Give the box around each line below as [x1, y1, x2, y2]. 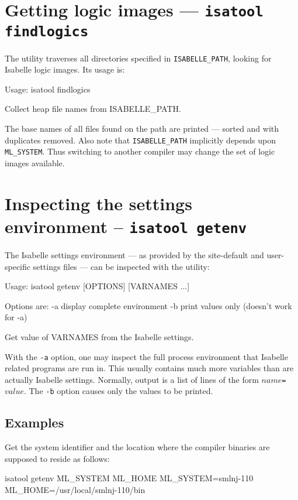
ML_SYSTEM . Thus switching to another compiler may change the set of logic [5, 145, 275, 157]
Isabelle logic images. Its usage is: [5, 63, 125, 76]
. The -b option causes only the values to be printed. [23, 385, 213, 397]
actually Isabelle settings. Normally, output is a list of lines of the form [5, 373, 259, 385]
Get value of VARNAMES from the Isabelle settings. [5, 330, 194, 343]
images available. [5, 156, 65, 169]
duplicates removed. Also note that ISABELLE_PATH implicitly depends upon [5, 133, 276, 146]
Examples [5, 413, 64, 431]
